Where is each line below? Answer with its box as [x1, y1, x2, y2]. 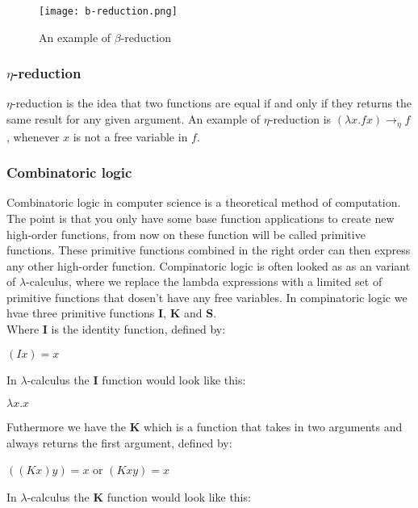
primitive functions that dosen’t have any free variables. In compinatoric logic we [6, 288, 408, 305]
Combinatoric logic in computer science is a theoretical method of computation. [6, 194, 401, 211]
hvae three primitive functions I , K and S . [6, 304, 217, 321]
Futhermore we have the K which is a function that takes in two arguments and [6, 418, 403, 435]
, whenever [6, 128, 60, 145]
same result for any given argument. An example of [6, 111, 261, 128]
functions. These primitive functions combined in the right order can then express [6, 241, 411, 258]
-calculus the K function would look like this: [27, 489, 251, 506]
